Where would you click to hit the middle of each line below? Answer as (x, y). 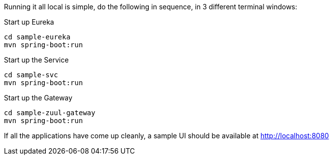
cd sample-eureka (37, 37)
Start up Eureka (29, 22)
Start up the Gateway (38, 98)
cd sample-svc (31, 75)
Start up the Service (36, 60)
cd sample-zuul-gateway (50, 113)
